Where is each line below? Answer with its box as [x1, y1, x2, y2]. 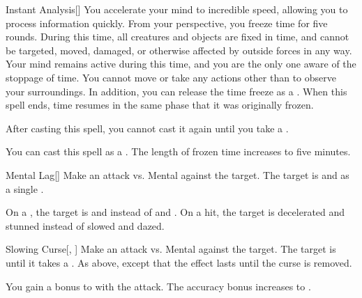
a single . [6, 181, 44, 196]
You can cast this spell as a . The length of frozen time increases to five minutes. [6, 144, 351, 159]
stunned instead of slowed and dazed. [6, 218, 165, 233]
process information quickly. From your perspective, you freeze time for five [6, 15, 328, 30]
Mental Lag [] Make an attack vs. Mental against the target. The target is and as [6, 167, 349, 182]
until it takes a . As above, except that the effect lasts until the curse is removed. [6, 255, 352, 269]
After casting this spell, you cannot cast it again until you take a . [6, 120, 289, 135]
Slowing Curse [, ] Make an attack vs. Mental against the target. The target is [6, 242, 336, 256]
